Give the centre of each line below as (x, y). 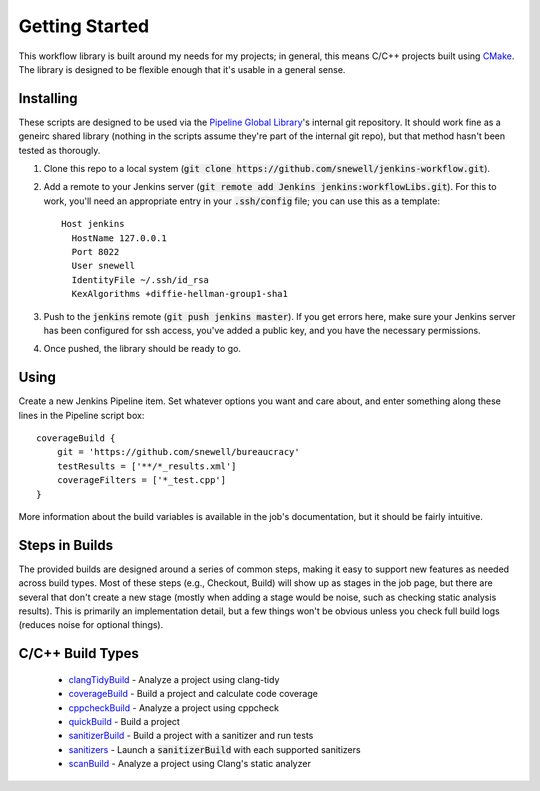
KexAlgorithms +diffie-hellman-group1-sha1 (180, 294)
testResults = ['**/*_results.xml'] (146, 466)
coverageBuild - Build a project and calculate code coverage (193, 694)
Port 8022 (95, 251)
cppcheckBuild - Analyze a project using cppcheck (174, 707)
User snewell (103, 266)
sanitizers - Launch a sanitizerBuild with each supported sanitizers (214, 749)
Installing (48, 98)
